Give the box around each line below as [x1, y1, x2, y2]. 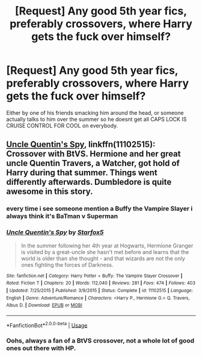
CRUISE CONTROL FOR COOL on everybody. [6, 122, 118, 129]
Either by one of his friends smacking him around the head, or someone [6, 109, 184, 116]
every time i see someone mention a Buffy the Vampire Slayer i [6, 205, 193, 213]
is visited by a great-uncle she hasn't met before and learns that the [20, 248, 189, 255]
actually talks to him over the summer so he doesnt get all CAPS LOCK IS [6, 116, 187, 123]
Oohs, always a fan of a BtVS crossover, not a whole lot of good [6, 337, 194, 345]
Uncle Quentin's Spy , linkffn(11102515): [6, 140, 156, 150]
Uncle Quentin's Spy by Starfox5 [6, 228, 104, 237]
